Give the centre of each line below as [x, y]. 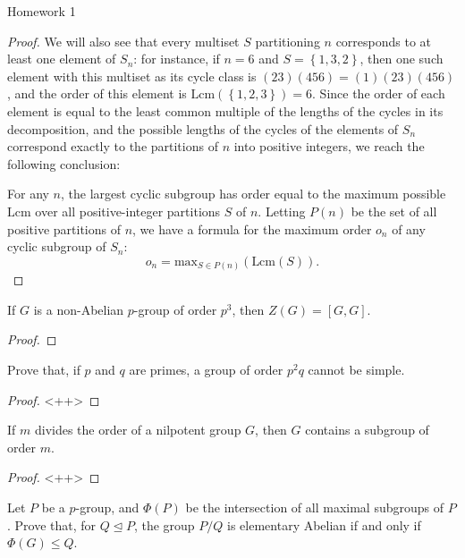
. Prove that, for [52, 524]
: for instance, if [177, 59]
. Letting [282, 211]
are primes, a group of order [206, 370]
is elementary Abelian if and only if [324, 524]
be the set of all [394, 211]
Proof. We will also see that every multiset [123, 41]
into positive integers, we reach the [329, 146]
